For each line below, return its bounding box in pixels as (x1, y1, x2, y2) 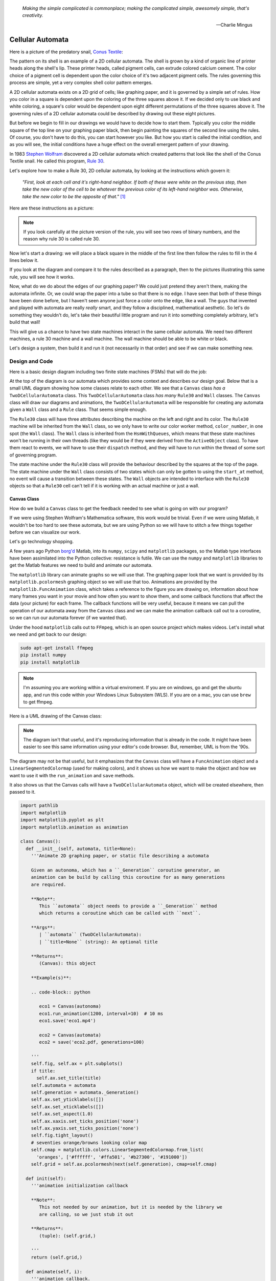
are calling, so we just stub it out (39, 1211, 134, 1217)
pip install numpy (20, 652, 66, 658)
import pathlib (20, 802, 58, 809)
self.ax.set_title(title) (36, 1075, 102, 1081)
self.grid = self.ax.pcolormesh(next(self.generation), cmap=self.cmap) (31, 1161, 217, 1167)
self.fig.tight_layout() (31, 1132, 94, 1139)
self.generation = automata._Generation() (31, 1089, 139, 1096)
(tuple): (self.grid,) (39, 1233, 96, 1238)
